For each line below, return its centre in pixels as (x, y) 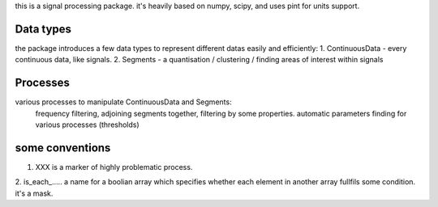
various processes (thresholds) (87, 125)
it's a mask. (34, 193)
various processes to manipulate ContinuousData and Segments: (123, 102)
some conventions (63, 148)
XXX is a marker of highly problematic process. (114, 167)
